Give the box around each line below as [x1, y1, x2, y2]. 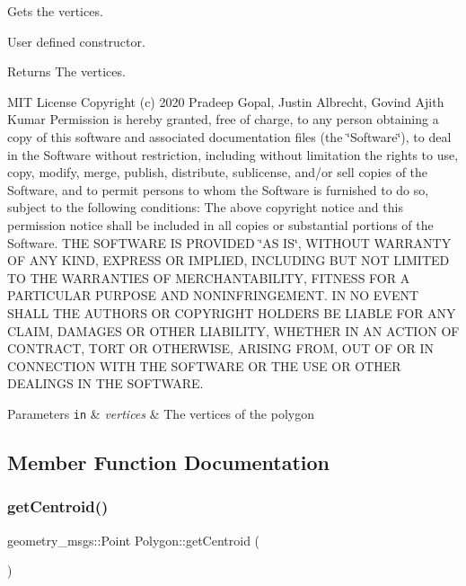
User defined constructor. [7, 31, 145, 50]
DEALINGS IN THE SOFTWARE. [7, 374, 204, 393]
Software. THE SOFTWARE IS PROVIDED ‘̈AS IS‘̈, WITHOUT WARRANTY [7, 233, 452, 252]
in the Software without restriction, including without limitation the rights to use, [7, 145, 459, 164]
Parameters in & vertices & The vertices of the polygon [7, 404, 314, 422]
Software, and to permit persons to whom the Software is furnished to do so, [7, 180, 429, 199]
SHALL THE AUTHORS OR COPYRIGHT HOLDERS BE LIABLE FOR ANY [7, 303, 456, 322]
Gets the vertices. [7, 2, 103, 20]
